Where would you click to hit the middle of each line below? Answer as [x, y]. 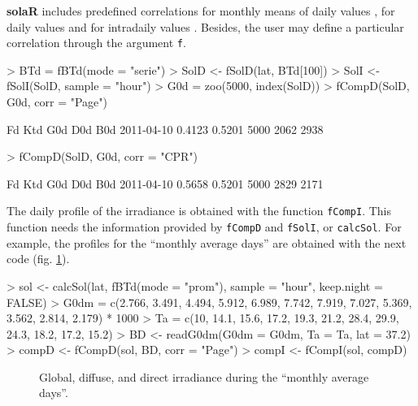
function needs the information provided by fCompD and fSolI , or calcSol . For [204, 227]
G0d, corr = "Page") [57, 102]
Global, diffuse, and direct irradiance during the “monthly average [204, 376]
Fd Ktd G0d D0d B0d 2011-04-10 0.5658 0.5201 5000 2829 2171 [165, 183]
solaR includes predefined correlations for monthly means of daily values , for [201, 11]
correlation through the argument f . [96, 43]
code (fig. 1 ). [38, 259]
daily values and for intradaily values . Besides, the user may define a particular [205, 26]
